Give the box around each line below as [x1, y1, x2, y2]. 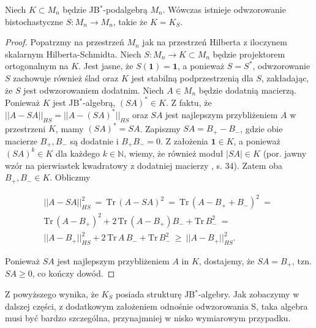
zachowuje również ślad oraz [13, 71, 119, 84]
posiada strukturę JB [115, 288, 195, 300]
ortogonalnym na [5, 59, 69, 72]
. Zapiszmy [140, 122, 181, 135]
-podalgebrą [103, 3, 148, 15]
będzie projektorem [213, 47, 285, 60]
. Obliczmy [50, 171, 91, 184]
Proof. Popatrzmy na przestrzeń [5, 35, 124, 48]
